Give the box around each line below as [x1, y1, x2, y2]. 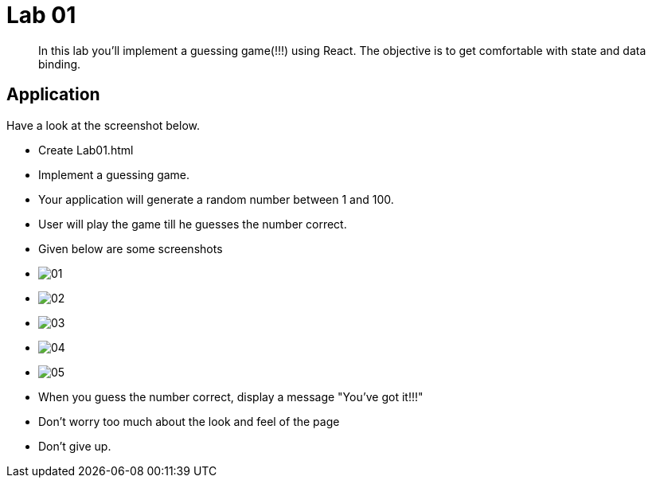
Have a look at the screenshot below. [6, 118, 201, 132]
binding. [38, 57, 81, 71]
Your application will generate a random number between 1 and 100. [38, 192, 394, 206]
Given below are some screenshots [38, 241, 223, 256]
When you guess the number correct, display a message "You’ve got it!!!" [38, 389, 424, 404]
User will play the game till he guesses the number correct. [38, 217, 347, 231]
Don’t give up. [38, 439, 111, 453]
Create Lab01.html [38, 142, 134, 157]
